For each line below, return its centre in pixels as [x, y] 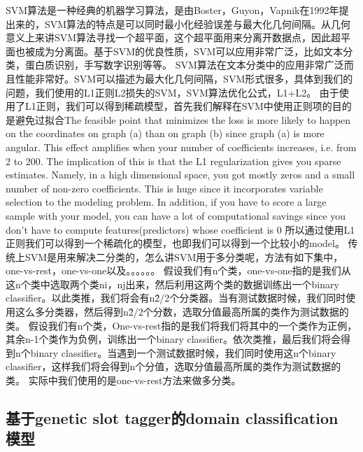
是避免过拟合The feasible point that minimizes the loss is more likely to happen [178, 119]
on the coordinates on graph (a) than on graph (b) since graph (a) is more [165, 133]
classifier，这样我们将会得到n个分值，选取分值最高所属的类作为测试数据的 [173, 366]
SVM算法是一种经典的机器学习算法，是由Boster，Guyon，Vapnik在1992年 [172, 10]
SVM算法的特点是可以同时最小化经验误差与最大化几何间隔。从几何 [198, 23]
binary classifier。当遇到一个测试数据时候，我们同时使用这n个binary [183, 352]
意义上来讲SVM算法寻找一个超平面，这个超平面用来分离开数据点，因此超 [173, 37]
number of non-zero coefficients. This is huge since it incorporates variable [164, 188]
